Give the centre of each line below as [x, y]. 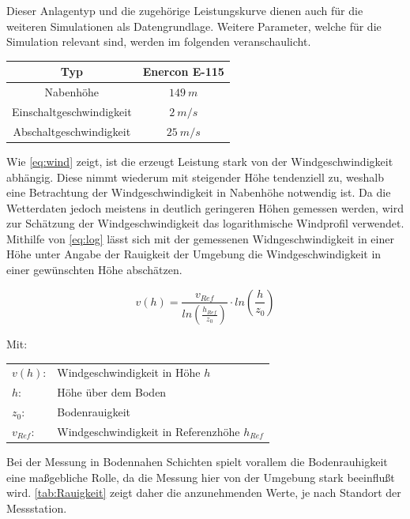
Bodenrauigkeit [94, 412]
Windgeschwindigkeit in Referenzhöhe [149, 431]
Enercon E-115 [183, 71]
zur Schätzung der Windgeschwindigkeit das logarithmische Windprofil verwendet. [205, 223]
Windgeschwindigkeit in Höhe [129, 372]
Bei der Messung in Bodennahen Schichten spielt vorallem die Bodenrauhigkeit [197, 462]
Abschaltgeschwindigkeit [72, 131]
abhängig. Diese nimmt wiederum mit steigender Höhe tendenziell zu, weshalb [196, 177]
